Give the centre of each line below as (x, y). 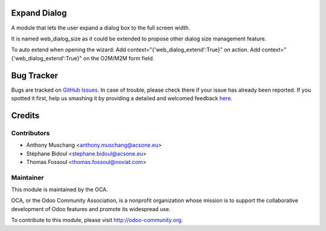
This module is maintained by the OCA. (59, 189)
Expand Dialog (39, 13)
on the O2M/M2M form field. (119, 58)
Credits (25, 115)
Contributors (30, 133)
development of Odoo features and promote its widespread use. (91, 209)
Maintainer (27, 177)
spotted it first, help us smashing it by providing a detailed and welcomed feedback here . (122, 98)
